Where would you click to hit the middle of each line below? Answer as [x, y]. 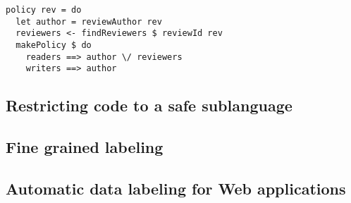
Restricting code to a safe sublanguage [149, 105]
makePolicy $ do [54, 45]
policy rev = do [44, 10]
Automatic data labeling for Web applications [176, 188]
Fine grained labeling [85, 147]
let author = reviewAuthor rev [89, 21]
